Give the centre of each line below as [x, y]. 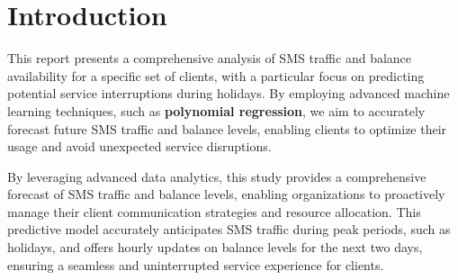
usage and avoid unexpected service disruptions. [139, 146]
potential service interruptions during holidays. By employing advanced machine [229, 93]
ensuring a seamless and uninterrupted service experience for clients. [196, 264]
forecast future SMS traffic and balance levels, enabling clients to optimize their [227, 128]
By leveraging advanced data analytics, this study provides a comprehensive [217, 176]
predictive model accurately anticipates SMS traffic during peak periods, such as [229, 229]
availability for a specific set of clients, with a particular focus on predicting [216, 75]
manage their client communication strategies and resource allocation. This [214, 211]
